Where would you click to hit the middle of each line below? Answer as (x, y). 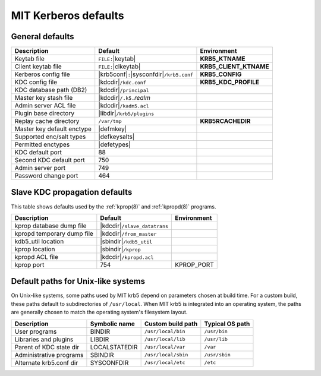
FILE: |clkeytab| (119, 67)
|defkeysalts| (117, 137)
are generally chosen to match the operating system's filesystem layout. (99, 312)
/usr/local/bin (165, 332)
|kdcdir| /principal (124, 90)
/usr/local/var (165, 347)
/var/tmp (110, 121)
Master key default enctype (53, 129)
